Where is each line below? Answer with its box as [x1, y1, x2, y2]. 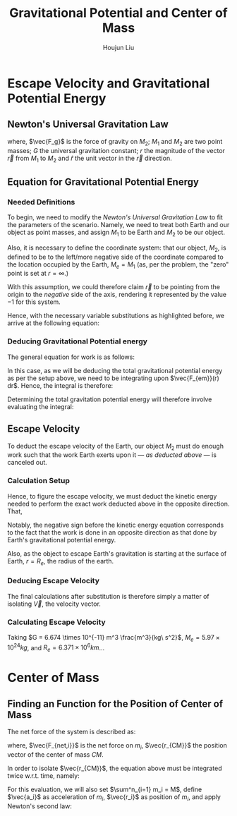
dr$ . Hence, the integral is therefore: [7, 381, 114, 389]
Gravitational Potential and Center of [9, 5, 228, 21]
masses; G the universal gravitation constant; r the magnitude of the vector [7, 146, 226, 154]
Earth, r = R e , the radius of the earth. [7, 556, 114, 567]
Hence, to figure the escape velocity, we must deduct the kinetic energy [7, 492, 217, 500]
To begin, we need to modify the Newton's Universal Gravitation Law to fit [7, 213, 224, 221]
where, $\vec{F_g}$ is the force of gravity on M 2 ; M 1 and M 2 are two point [7, 137, 223, 147]
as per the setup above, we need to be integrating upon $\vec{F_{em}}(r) [7, 374, 220, 382]
